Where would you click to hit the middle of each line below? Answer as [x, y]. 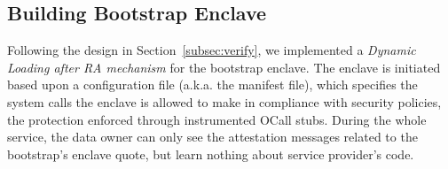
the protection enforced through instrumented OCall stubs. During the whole [217, 119]
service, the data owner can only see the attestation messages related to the [212, 137]
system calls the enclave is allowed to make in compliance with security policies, [224, 101]
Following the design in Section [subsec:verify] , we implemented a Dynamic [212, 50]
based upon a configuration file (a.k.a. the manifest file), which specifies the [212, 84]
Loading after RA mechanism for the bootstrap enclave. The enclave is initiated [224, 67]
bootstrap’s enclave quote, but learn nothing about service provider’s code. [211, 154]
